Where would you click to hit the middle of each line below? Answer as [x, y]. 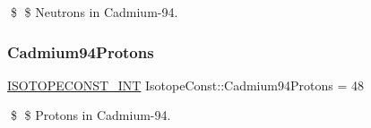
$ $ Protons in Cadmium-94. [91, 115]
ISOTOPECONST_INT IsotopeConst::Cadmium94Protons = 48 [185, 85]
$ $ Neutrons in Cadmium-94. [94, 12]
